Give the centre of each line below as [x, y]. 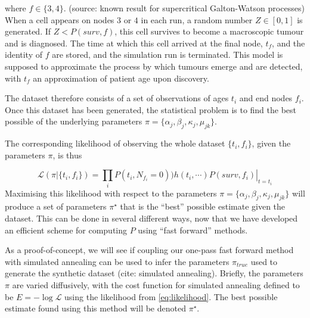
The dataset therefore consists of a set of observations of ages [117, 98]
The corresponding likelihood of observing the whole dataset [115, 143]
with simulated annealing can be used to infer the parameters [117, 261]
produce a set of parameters [56, 206]
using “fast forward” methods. [193, 230]
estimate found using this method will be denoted [95, 308]
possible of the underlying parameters [74, 121]
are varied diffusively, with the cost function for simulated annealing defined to [156, 285]
